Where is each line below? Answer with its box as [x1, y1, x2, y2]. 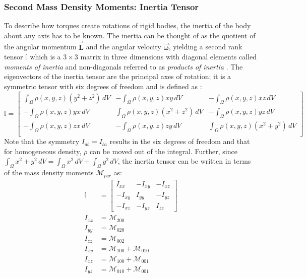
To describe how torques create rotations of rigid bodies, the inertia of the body [4, 20, 251, 31]
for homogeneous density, [4, 146, 82, 156]
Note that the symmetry [4, 136, 80, 147]
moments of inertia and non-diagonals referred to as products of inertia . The [4, 61, 243, 72]
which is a [30, 51, 61, 62]
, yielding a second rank [168, 41, 242, 52]
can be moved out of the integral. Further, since [90, 146, 237, 156]
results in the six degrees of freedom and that [109, 136, 250, 147]
